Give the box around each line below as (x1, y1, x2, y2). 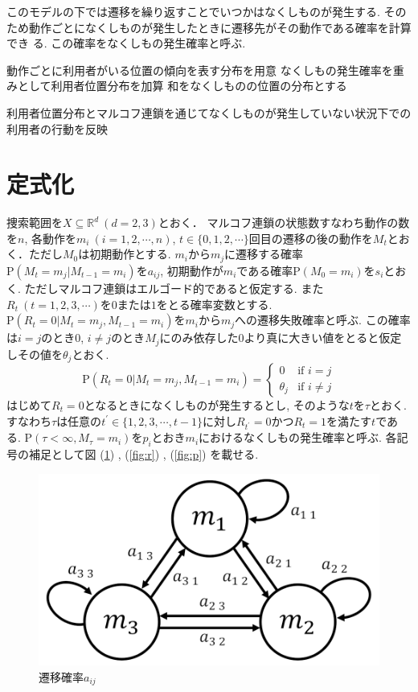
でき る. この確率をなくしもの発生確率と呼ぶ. (6, 35, 246, 51)
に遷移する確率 (224, 245, 304, 262)
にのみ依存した (159, 329, 239, 346)
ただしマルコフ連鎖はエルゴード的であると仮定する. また (24, 279, 324, 296)
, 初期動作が (160, 262, 223, 278)
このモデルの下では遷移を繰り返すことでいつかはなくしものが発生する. (6, 3, 380, 19)
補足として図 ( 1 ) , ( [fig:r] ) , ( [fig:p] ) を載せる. (28, 446, 259, 463)
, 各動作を (24, 229, 76, 246)
